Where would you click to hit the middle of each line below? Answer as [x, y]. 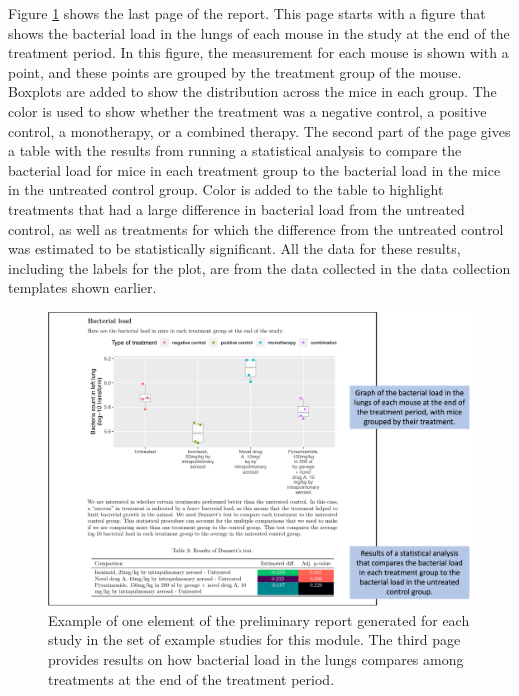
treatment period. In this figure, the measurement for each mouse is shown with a [258, 52]
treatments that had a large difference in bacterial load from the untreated [236, 208]
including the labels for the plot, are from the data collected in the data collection [259, 267]
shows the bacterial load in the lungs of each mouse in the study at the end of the [259, 32]
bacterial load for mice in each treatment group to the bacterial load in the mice [254, 169]
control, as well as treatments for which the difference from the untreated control [256, 228]
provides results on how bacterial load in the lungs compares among [256, 659]
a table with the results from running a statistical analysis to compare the [235, 150]
